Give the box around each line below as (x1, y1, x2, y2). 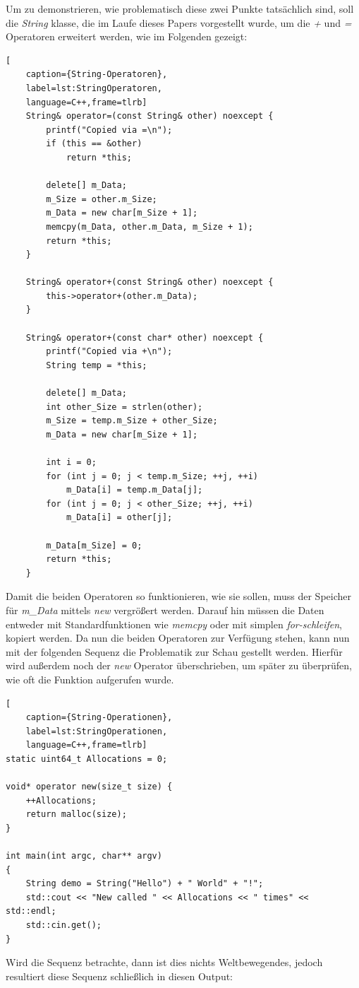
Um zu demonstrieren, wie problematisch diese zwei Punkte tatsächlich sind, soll (6, 1, 354, 16)
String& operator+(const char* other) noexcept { (25, 332, 264, 343)
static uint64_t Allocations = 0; (6, 753, 168, 764)
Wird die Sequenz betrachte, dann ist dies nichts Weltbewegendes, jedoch (6, 955, 323, 970)
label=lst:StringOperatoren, (25, 83, 162, 93)
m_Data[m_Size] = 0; (46, 540, 142, 551)
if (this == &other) (46, 139, 142, 149)
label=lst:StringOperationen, (25, 726, 168, 736)
